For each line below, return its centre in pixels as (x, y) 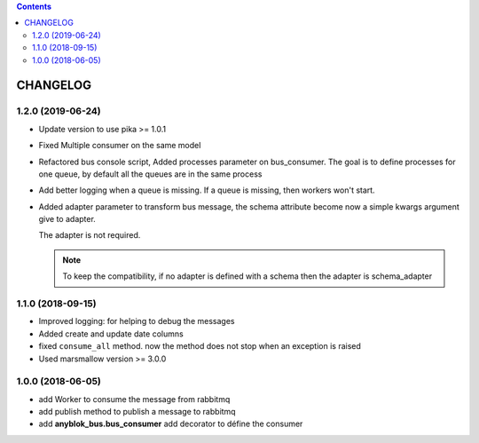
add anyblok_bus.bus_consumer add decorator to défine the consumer (171, 424)
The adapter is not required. (90, 235)
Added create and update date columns (111, 334)
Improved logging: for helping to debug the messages (137, 321)
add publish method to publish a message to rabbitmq (137, 412)
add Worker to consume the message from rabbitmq (134, 399)
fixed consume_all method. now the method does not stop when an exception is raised (200, 346)
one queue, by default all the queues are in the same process (150, 174)
